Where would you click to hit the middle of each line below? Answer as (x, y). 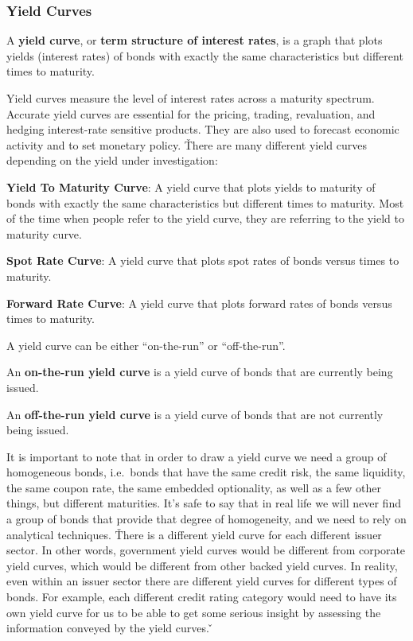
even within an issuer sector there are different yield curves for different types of (202, 581)
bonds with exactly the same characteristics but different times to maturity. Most (205, 202)
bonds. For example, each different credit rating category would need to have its (202, 597)
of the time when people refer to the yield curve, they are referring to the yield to (205, 218)
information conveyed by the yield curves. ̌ (110, 628)
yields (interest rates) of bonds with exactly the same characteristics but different (205, 55)
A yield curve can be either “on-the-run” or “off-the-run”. (146, 345)
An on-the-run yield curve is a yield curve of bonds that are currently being (200, 372)
